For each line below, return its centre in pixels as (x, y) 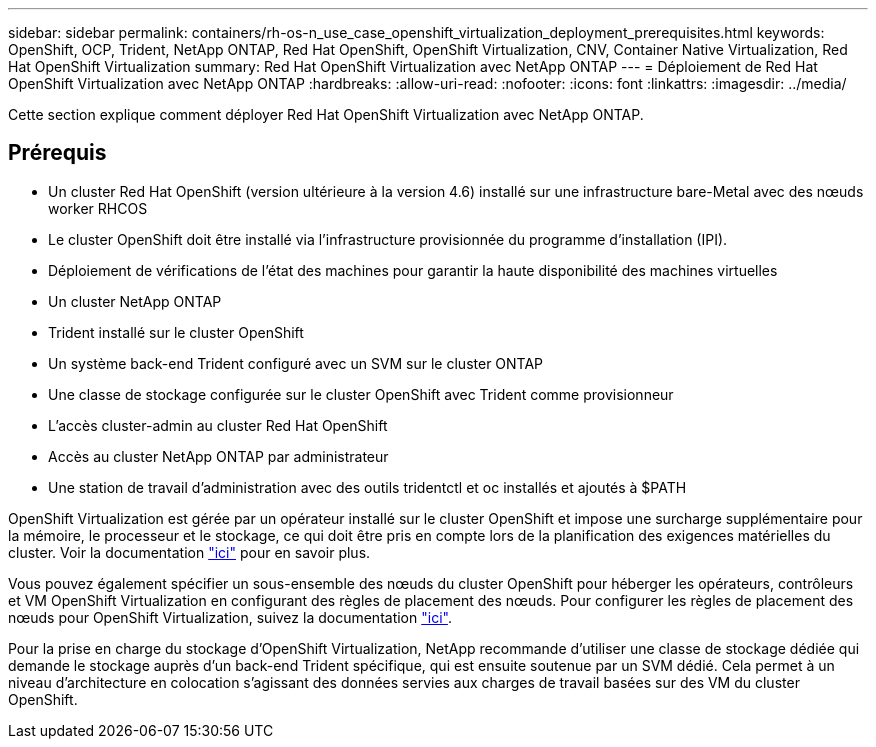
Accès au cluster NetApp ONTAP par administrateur (218, 456)
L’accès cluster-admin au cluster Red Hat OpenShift (218, 425)
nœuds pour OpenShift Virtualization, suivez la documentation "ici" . (230, 617)
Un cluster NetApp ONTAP (135, 301)
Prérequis (57, 153)
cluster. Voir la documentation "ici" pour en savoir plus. (189, 552)
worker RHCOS (98, 208)
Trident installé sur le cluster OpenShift (176, 332)
